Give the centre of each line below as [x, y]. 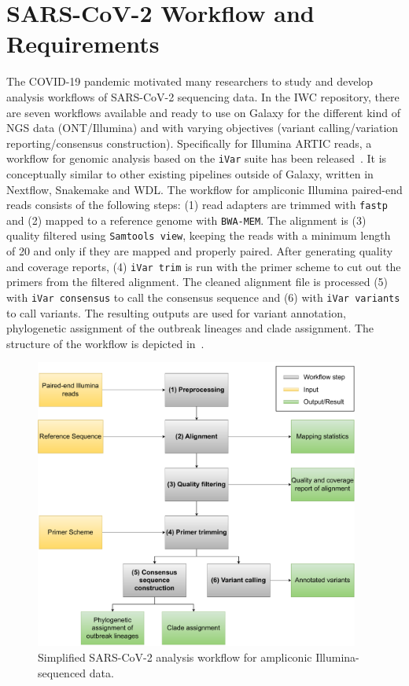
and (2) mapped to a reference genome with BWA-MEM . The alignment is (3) [186, 220]
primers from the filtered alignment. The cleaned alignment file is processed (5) [197, 282]
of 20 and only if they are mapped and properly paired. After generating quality [200, 251]
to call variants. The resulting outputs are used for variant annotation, [176, 312]
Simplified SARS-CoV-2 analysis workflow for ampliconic [175, 657]
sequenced [62, 672]
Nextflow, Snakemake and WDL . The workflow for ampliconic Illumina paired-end [204, 189]
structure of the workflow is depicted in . [105, 343]
